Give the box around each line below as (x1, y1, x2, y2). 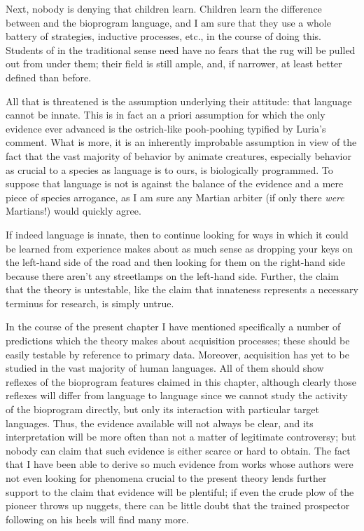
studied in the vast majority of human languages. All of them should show (6, 361, 324, 375)
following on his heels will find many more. (6, 511, 189, 526)
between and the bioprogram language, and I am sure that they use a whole (6, 15, 331, 29)
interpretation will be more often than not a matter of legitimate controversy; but (6, 429, 356, 444)
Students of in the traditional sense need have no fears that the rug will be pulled (6, 42, 356, 57)
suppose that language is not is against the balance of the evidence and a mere (6, 176, 344, 191)
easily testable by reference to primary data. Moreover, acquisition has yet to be (6, 347, 349, 361)
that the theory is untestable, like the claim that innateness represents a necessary (6, 282, 358, 297)
